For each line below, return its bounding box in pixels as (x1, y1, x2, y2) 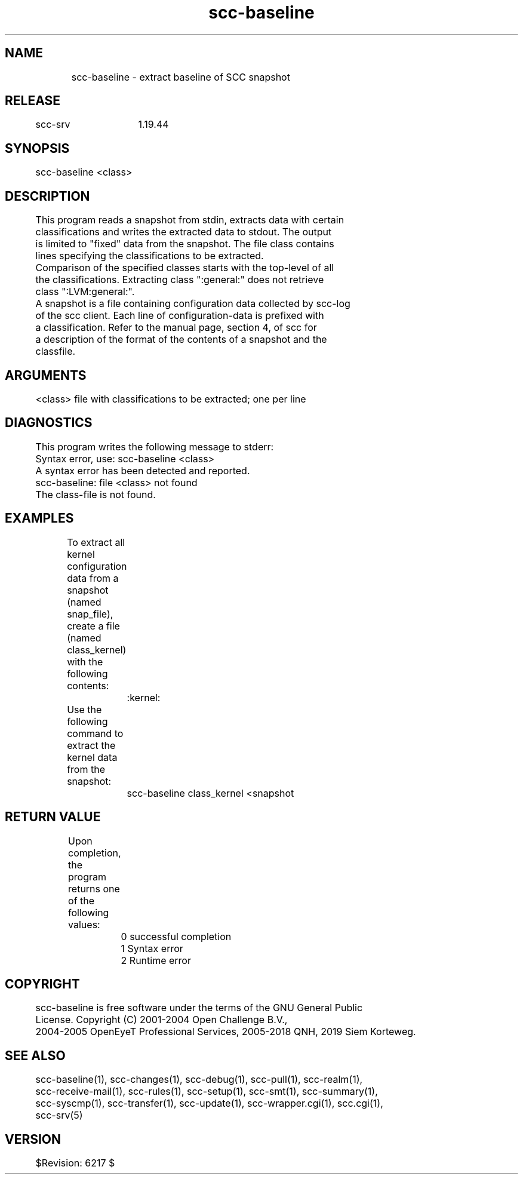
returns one (68, 882, 120, 895)
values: (68, 918, 100, 931)
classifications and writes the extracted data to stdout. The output (35, 226, 332, 238)
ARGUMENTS (5, 367, 87, 383)
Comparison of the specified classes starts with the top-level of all (35, 262, 334, 274)
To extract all (67, 536, 125, 548)
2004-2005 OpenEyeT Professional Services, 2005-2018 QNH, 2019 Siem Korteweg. (35, 1026, 416, 1038)
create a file (67, 619, 120, 632)
